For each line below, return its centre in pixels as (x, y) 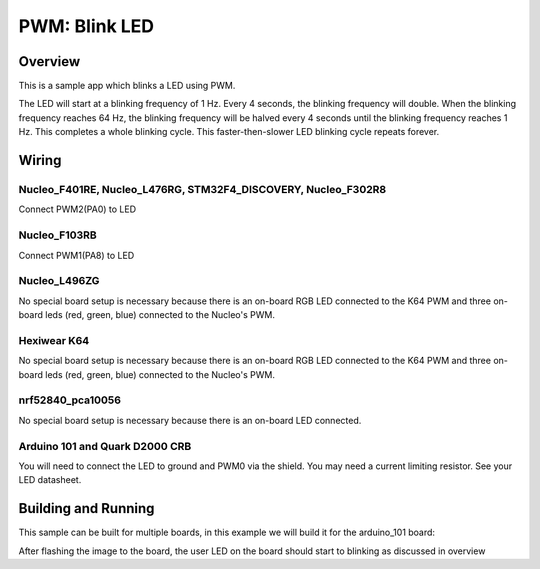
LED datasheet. (50, 480)
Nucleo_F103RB (57, 235)
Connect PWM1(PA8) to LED (76, 255)
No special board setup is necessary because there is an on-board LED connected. (190, 420)
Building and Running (86, 508)
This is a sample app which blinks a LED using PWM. (127, 86)
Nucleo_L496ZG (59, 281)
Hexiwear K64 (54, 340)
